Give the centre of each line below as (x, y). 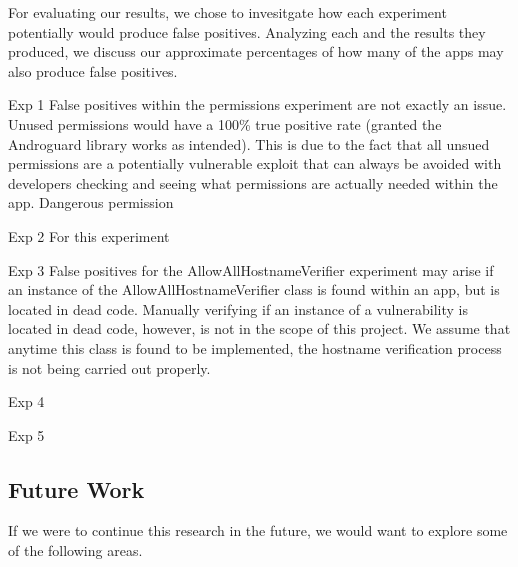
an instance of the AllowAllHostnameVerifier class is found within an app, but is (254, 289)
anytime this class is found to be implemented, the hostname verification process (255, 347)
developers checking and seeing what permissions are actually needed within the (253, 182)
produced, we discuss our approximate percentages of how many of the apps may (256, 51)
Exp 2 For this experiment (89, 235)
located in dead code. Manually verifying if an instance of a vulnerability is (238, 308)
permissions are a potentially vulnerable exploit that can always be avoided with (255, 163)
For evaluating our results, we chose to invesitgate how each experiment (227, 12)
